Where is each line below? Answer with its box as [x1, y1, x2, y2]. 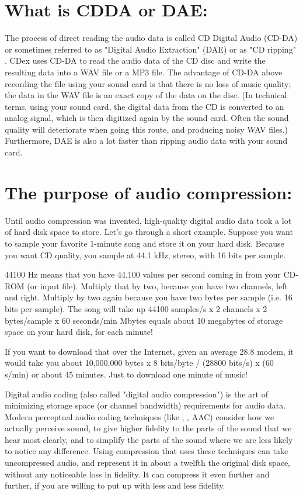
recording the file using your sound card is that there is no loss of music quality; [5, 77, 291, 89]
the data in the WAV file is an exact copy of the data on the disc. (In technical [5, 89, 287, 101]
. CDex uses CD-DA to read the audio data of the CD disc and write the [5, 54, 266, 67]
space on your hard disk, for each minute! [5, 326, 153, 338]
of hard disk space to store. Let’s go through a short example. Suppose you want [5, 226, 293, 238]
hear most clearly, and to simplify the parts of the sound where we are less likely [5, 433, 293, 445]
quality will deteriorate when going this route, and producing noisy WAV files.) [5, 123, 288, 135]
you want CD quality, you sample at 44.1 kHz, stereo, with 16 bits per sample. [5, 248, 286, 261]
